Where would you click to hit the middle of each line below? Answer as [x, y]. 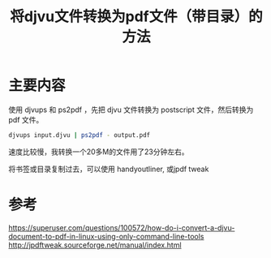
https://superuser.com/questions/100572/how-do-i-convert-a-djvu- [122, 227]
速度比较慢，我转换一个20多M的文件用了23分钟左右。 [99, 152]
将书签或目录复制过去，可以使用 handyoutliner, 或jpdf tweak [109, 169]
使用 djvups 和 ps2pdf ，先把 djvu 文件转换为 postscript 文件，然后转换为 [131, 110]
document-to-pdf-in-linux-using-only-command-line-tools [106, 236]
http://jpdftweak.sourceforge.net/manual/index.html [95, 245]
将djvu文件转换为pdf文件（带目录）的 [136, 17]
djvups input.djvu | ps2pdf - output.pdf [80, 135]
